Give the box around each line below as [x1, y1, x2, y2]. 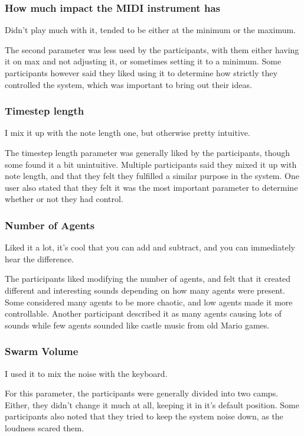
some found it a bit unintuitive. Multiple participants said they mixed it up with [5, 158, 297, 170]
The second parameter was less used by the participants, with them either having [5, 43, 299, 56]
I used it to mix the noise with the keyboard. [5, 367, 168, 379]
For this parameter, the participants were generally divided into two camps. [5, 387, 279, 399]
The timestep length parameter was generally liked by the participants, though [5, 147, 290, 158]
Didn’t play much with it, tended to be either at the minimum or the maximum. [5, 24, 296, 36]
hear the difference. [5, 252, 74, 265]
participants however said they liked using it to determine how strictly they [5, 67, 278, 79]
